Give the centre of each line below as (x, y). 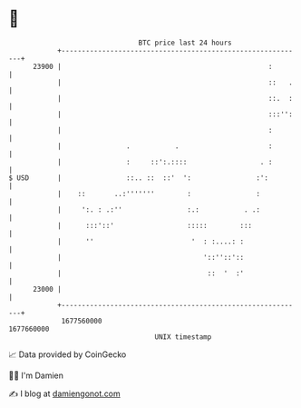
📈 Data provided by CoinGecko (68, 354)
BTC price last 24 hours (185, 43)
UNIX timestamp (183, 337)
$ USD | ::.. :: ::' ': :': (139, 178)
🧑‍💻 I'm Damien (36, 375)
